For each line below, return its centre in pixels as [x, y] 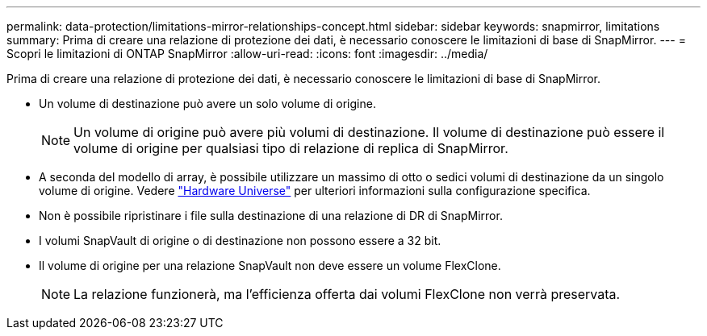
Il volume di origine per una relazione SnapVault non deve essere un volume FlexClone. [270, 265]
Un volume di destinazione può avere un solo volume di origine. [207, 104]
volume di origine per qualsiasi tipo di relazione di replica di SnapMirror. [291, 148]
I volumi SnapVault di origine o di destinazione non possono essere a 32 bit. [240, 241]
